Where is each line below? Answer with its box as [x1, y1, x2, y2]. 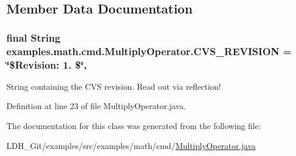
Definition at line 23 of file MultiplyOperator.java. [6, 100, 186, 112]
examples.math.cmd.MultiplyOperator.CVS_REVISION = [6, 43, 292, 58]
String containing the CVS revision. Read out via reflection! [6, 80, 221, 92]
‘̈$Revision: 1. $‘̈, [6, 57, 87, 72]
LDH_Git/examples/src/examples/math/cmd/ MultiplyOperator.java [6, 139, 256, 151]
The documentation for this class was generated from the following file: [6, 120, 261, 132]
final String [6, 30, 61, 45]
